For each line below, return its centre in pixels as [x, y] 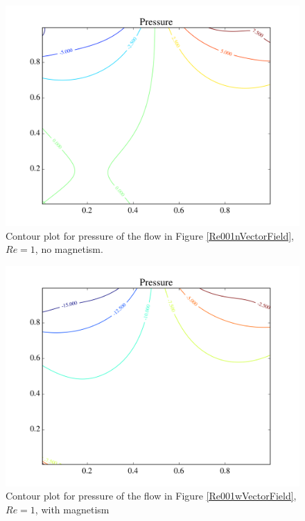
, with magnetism [72, 509]
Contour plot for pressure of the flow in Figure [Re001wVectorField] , [151, 496]
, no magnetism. [69, 249]
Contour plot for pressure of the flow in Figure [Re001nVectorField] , [150, 235]
